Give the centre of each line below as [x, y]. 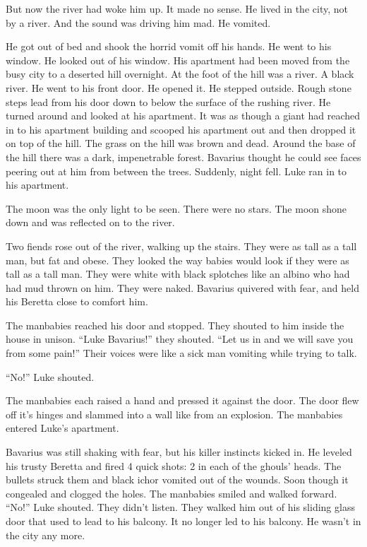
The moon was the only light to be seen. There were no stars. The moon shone [176, 208]
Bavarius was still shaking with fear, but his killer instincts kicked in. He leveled [179, 452]
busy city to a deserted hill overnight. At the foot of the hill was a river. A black [180, 74]
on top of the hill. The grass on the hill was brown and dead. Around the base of [181, 143]
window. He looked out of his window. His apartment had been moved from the [178, 60]
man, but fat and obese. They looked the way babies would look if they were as [178, 260]
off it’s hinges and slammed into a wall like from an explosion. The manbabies [174, 414]
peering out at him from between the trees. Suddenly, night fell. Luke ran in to [176, 171]
